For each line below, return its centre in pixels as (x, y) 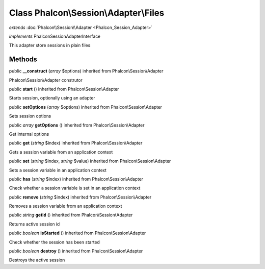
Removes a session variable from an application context (66, 206)
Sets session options (30, 116)
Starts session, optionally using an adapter (52, 98)
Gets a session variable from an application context (61, 152)
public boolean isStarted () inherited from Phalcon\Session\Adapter (78, 233)
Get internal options (29, 134)
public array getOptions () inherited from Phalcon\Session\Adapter (77, 125)
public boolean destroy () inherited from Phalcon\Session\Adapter (76, 251)
